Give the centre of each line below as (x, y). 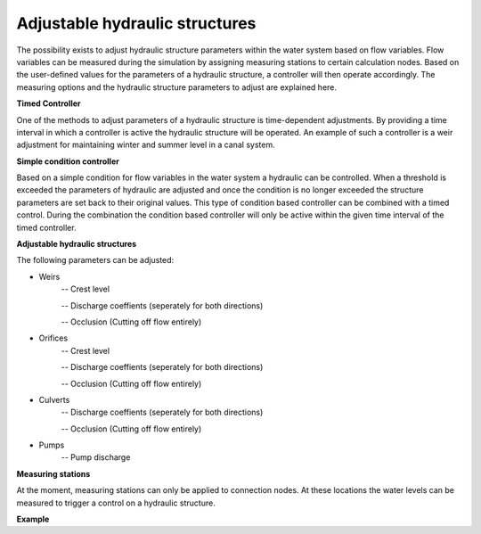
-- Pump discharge (96, 457)
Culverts (54, 399)
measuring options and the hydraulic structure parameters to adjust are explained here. (177, 87)
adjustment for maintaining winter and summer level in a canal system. (146, 145)
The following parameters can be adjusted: (95, 260)
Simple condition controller (68, 161)
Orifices (53, 338)
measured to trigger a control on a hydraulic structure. (116, 503)
